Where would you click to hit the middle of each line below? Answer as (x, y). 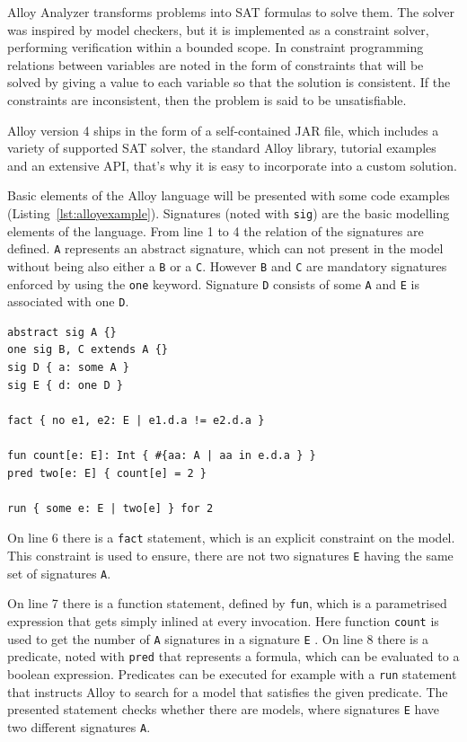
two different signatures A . (79, 726)
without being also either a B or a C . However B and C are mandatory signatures (227, 265)
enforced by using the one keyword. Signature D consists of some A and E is (213, 283)
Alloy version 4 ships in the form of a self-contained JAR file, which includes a (223, 130)
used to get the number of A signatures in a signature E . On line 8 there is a (218, 638)
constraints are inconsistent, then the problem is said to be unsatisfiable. (207, 99)
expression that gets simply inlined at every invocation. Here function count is (223, 620)
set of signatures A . (59, 573)
